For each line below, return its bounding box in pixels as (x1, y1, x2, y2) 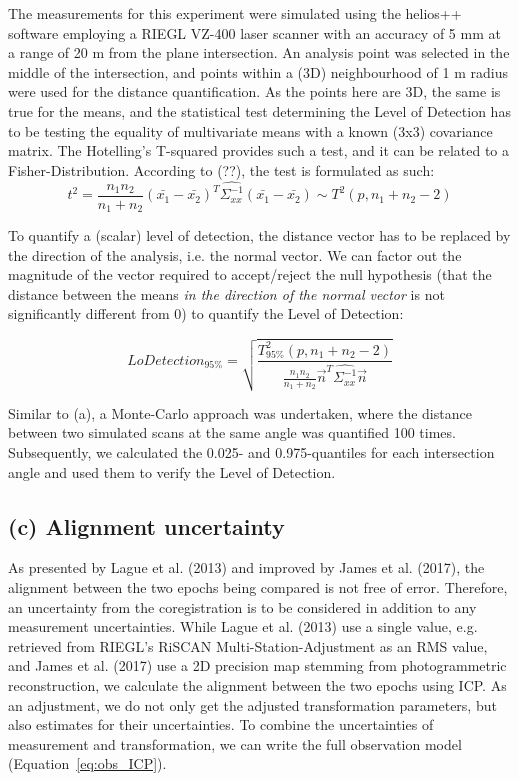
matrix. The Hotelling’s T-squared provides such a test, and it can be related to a (8, 140, 510, 161)
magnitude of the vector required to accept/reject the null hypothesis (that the (8, 264, 492, 285)
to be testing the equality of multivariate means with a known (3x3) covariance (8, 120, 493, 141)
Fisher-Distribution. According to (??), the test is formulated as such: (8, 159, 435, 180)
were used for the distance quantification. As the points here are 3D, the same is (8, 81, 501, 102)
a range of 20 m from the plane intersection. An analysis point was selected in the (8, 42, 510, 63)
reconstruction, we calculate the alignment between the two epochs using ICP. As (8, 674, 507, 695)
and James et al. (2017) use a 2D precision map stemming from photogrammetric (8, 655, 507, 676)
